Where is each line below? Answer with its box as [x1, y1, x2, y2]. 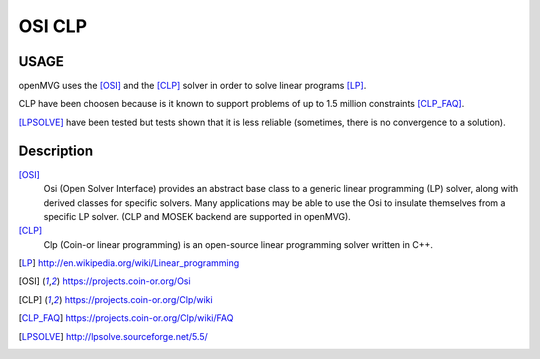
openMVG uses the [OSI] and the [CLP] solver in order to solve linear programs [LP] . [18, 80, 367, 92]
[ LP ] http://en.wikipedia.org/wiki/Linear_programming [18, 257, 240, 269]
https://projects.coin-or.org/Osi [62, 275, 191, 287]
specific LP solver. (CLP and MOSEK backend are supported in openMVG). [43, 210, 352, 222]
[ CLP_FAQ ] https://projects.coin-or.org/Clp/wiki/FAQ [18, 312, 234, 324]
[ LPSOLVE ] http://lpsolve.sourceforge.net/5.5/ [18, 330, 209, 342]
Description [18, 142, 94, 159]
